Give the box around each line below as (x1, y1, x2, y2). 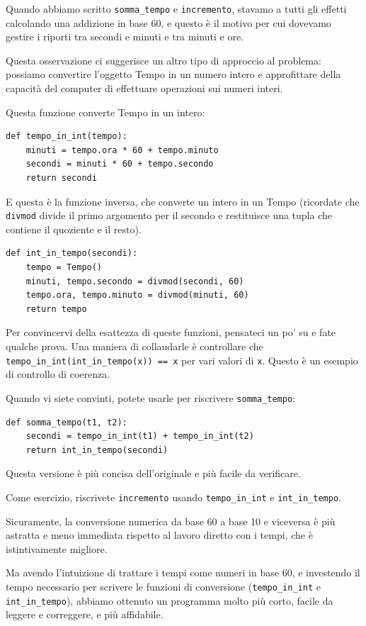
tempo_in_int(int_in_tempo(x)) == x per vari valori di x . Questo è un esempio (6, 352, 358, 367)
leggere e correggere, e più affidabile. (6, 607, 164, 622)
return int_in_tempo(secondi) (25, 445, 168, 455)
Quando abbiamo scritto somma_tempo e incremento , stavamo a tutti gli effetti (6, 1, 347, 16)
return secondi (25, 173, 97, 183)
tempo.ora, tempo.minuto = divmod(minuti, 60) (25, 290, 249, 301)
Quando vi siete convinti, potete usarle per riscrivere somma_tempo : (6, 390, 295, 405)
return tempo (25, 303, 87, 314)
